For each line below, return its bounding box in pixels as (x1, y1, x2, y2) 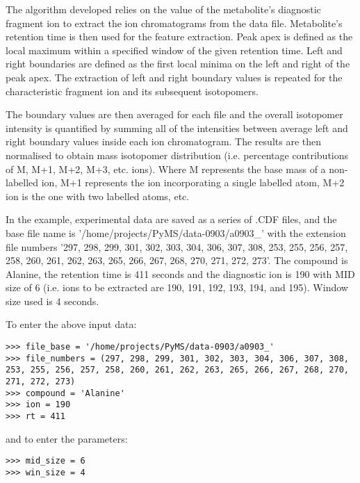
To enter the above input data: (6, 317, 137, 331)
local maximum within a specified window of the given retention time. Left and (6, 42, 343, 57)
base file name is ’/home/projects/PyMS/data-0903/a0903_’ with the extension (6, 225, 346, 240)
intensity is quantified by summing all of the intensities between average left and (6, 120, 348, 135)
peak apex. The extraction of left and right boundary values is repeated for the (6, 69, 343, 84)
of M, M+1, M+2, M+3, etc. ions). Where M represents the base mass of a (6, 161, 326, 176)
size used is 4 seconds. (6, 293, 99, 308)
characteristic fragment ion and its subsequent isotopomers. (6, 83, 259, 98)
